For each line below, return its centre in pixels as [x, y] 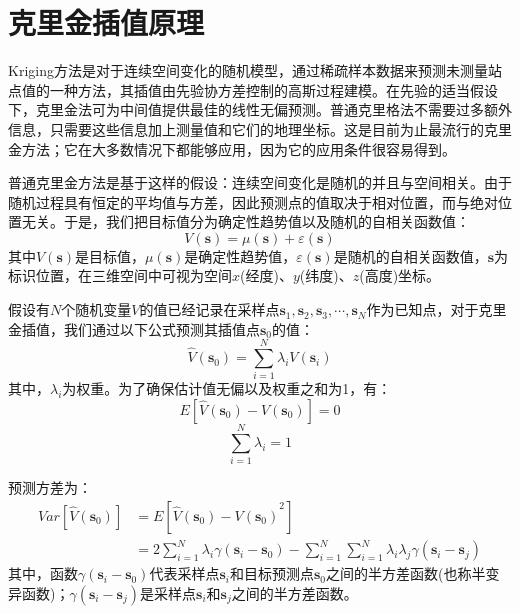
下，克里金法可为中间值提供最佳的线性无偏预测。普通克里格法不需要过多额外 [260, 109]
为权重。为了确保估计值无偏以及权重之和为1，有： [227, 388]
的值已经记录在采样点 [209, 309]
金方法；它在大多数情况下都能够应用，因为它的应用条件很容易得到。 [232, 148]
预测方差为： [50, 487]
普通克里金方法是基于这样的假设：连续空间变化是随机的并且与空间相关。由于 [260, 182]
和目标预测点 [271, 573]
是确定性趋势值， [240, 255]
